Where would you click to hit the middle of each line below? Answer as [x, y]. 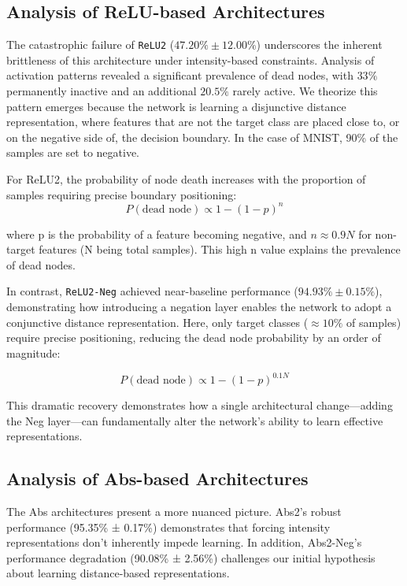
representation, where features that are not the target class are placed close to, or [203, 122]
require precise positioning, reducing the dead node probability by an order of [194, 338]
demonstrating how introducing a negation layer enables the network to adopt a [199, 307]
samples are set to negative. [73, 152]
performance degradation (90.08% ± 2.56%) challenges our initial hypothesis [191, 557]
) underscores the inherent [319, 45]
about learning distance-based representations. [118, 573]
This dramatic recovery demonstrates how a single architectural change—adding [200, 405]
